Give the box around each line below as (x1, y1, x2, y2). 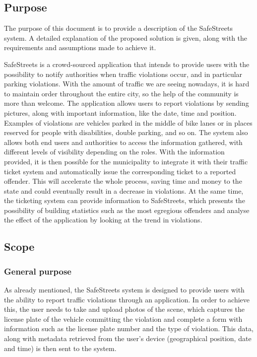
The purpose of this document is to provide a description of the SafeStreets (4, 23, 233, 33)
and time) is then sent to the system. (4, 343, 117, 353)
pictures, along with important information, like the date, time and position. (4, 107, 237, 118)
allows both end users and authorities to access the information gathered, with (4, 137, 243, 147)
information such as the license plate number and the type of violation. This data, (4, 323, 254, 334)
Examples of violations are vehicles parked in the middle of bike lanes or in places (4, 117, 253, 128)
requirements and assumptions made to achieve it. (4, 42, 156, 53)
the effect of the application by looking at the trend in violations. (4, 214, 202, 225)
